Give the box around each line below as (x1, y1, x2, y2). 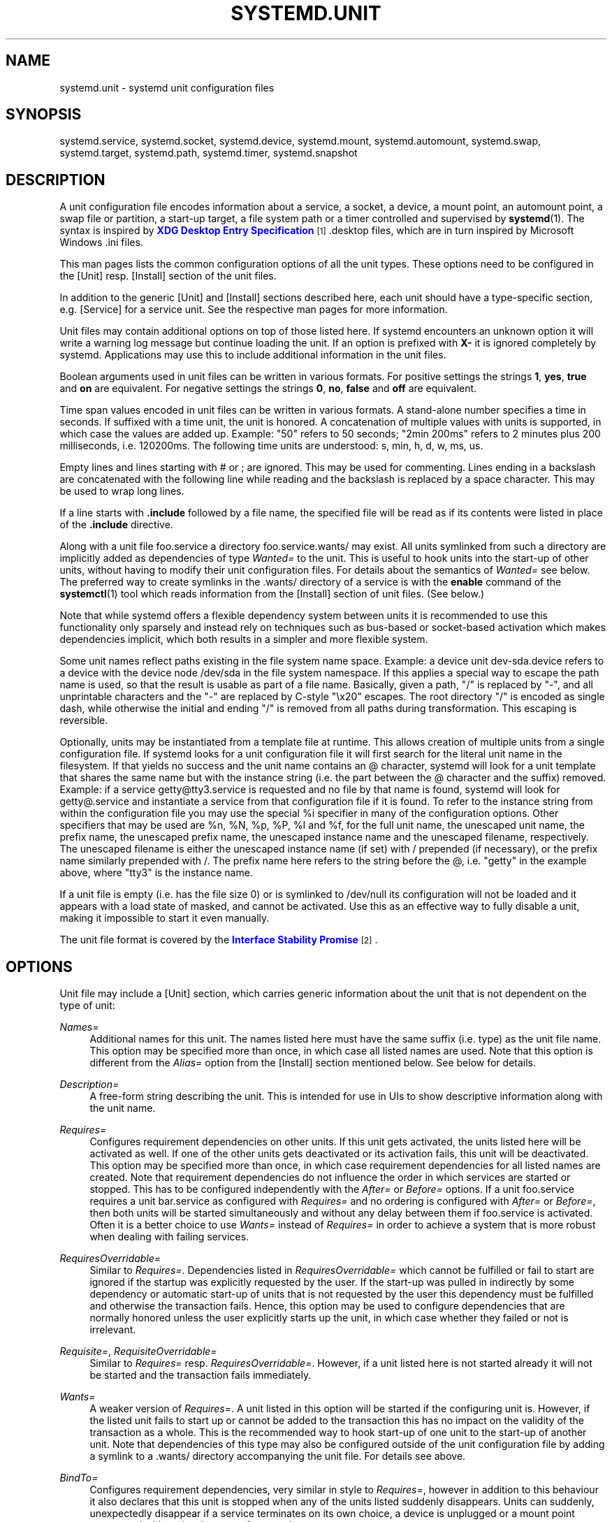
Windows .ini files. (59, 236, 143, 249)
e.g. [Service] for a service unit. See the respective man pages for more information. (59, 303, 448, 316)
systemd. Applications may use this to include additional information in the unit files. (59, 349, 446, 361)
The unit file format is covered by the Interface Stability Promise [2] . (59, 934, 378, 946)
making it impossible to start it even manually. (59, 912, 270, 925)
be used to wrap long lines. (59, 485, 184, 498)
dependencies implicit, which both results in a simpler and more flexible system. (59, 633, 428, 646)
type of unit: (59, 999, 115, 1012)
